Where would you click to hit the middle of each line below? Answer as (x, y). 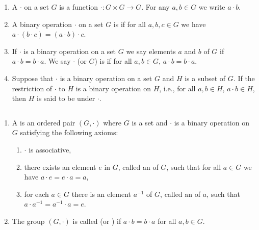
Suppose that (33, 78)
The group (28, 221)
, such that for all (194, 167)
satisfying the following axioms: (69, 132)
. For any (156, 7)
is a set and (150, 122)
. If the (244, 78)
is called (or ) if (97, 221)
